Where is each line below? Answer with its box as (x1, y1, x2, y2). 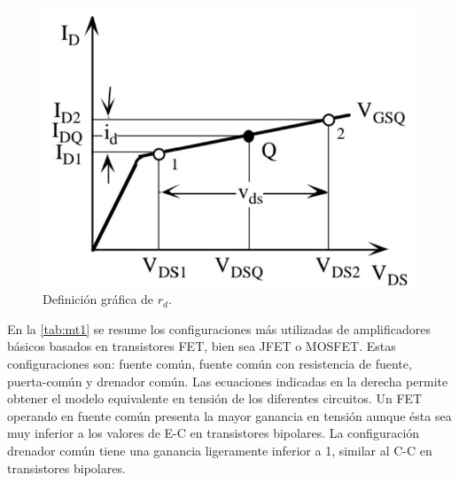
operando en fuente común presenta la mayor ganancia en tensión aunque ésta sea (7, 406, 452, 425)
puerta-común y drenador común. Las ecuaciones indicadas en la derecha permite (7, 371, 448, 390)
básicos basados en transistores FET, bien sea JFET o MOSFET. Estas (7, 337, 396, 355)
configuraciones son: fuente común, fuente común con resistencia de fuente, (7, 354, 412, 373)
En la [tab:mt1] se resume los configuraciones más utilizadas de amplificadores (7, 319, 432, 338)
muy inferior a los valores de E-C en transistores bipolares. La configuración (7, 424, 420, 442)
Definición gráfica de (43, 290, 154, 308)
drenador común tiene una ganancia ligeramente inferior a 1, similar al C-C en (7, 441, 432, 460)
